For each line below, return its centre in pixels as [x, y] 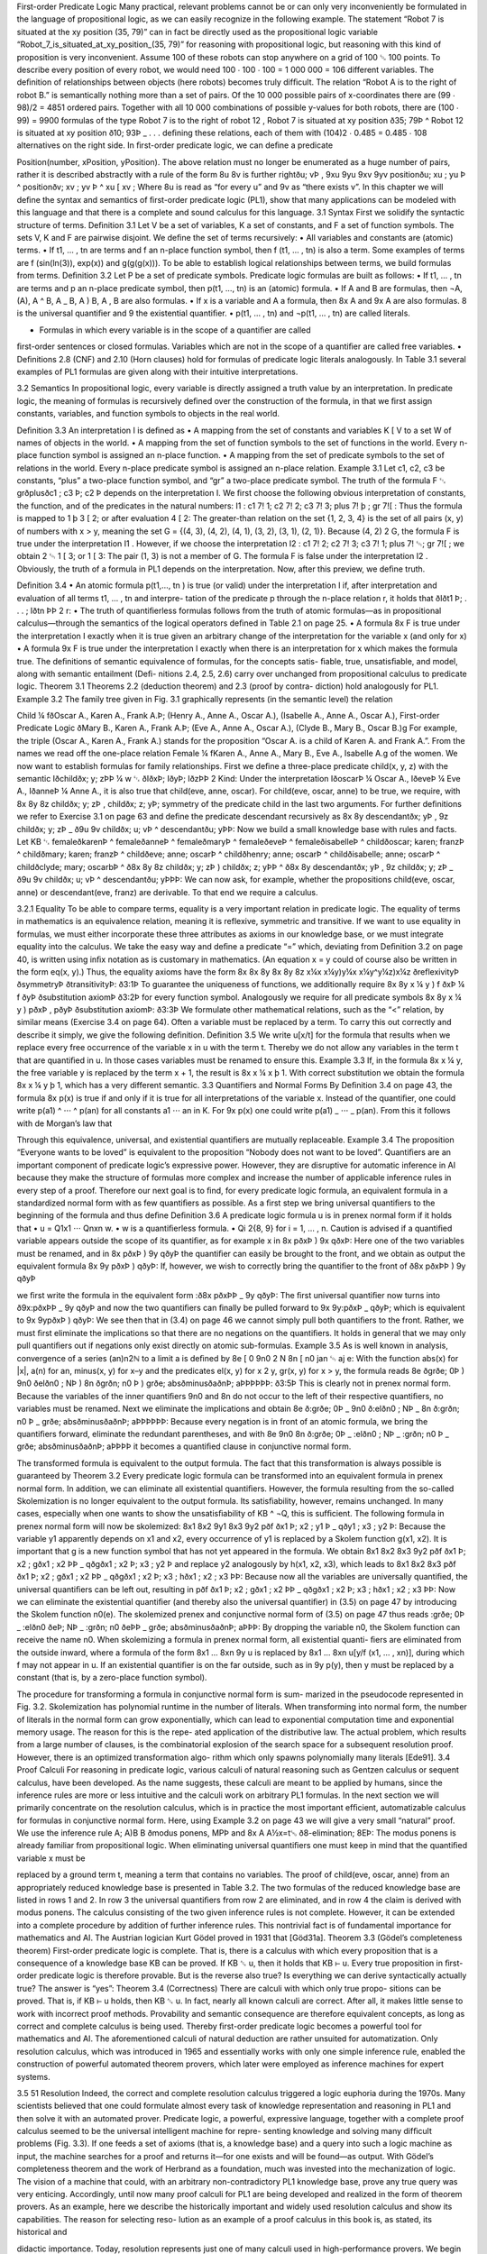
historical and [42, 2232]
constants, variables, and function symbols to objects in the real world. [148, 414]
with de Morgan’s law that [64, 1123]
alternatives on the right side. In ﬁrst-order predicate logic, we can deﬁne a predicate [175, 145]
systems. [33, 2076]
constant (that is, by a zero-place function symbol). [112, 1678]
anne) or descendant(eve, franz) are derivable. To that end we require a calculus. [168, 892]
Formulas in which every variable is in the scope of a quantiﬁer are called [175, 330]
